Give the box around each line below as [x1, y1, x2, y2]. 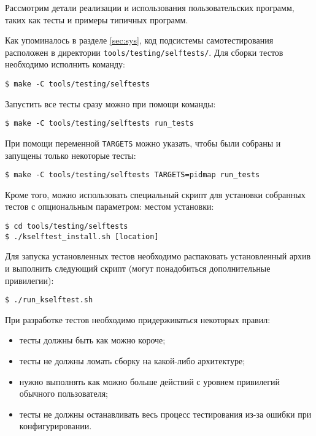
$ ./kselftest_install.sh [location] [5, 232, 159, 241]
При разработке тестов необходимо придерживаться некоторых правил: [5, 313, 271, 326]
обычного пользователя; [19, 387, 108, 400]
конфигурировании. [19, 419, 92, 432]
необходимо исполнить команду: [5, 58, 125, 71]
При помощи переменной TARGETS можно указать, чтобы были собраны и [5, 136, 281, 149]
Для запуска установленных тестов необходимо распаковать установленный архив [5, 250, 311, 262]
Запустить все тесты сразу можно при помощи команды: [5, 97, 216, 110]
